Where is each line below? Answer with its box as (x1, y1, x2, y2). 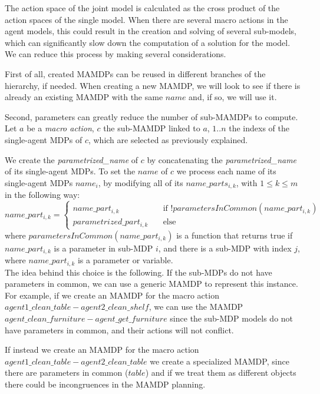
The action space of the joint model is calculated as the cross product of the (5, 2, 280, 14)
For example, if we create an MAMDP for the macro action (5, 289, 219, 301)
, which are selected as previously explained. (88, 133, 248, 145)
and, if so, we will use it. (189, 91, 277, 103)
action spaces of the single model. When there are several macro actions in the (5, 13, 288, 25)
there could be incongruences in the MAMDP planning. (5, 378, 206, 390)
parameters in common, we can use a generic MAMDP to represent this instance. (5, 277, 298, 290)
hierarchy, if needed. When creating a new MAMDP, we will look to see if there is (5, 79, 301, 91)
